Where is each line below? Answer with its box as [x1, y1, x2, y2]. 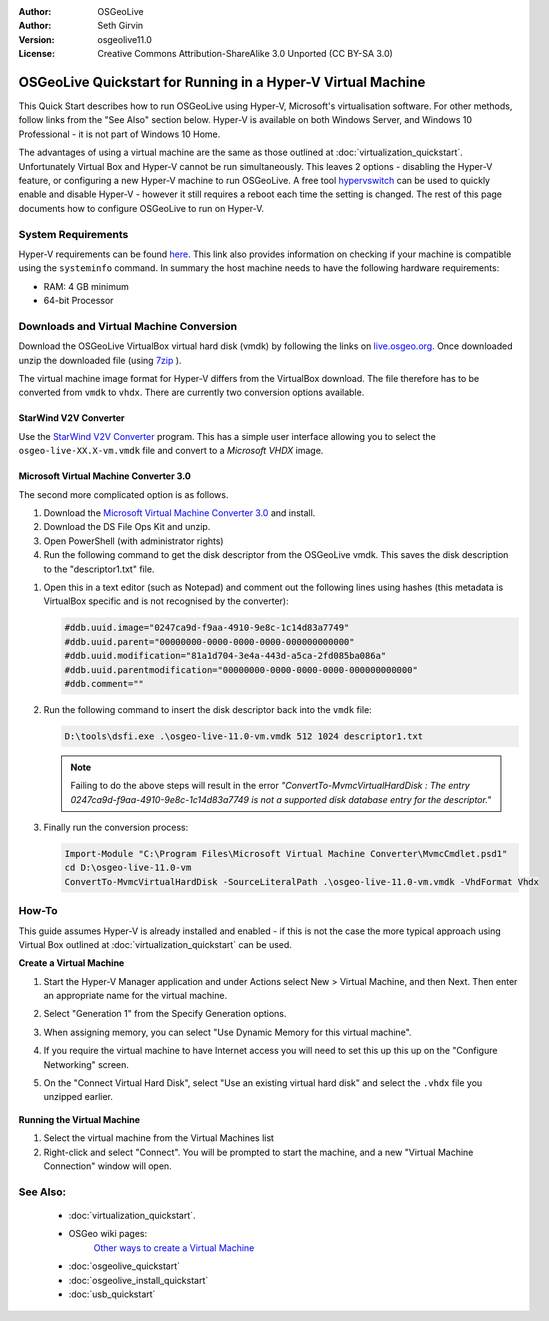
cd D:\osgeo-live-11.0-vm [64, 862, 192, 874]
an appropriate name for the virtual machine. [43, 990, 228, 1002]
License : [18, 48, 55, 60]
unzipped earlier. [43, 1091, 114, 1103]
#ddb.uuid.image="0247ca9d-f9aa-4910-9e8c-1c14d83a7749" [64, 622, 350, 634]
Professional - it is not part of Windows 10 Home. [18, 128, 221, 140]
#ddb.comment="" [64, 678, 145, 689]
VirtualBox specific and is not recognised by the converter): [43, 595, 289, 607]
